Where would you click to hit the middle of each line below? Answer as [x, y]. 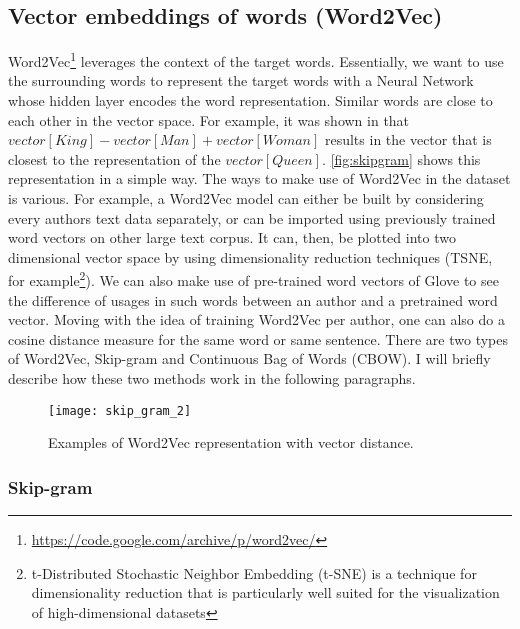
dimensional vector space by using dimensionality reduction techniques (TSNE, [250, 256]
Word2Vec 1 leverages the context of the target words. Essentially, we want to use [256, 59]
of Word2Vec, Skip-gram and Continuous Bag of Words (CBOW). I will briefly [249, 358]
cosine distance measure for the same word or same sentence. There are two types [258, 338]
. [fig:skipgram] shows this [401, 158]
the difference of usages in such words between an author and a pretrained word [253, 299]
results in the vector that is [408, 139]
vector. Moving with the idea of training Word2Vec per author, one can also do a [256, 319]
